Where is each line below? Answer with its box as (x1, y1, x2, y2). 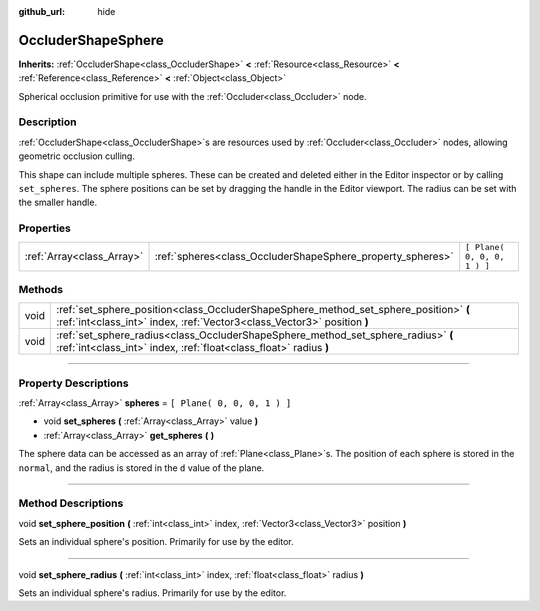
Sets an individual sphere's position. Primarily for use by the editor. (18, 536, 294, 548)
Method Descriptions (18, 496, 124, 510)
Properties (18, 221, 72, 235)
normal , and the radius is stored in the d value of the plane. (18, 461, 265, 474)
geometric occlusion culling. (18, 150, 135, 162)
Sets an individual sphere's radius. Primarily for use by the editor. (18, 586, 287, 599)
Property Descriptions (18, 376, 129, 390)
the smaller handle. (18, 196, 98, 209)
